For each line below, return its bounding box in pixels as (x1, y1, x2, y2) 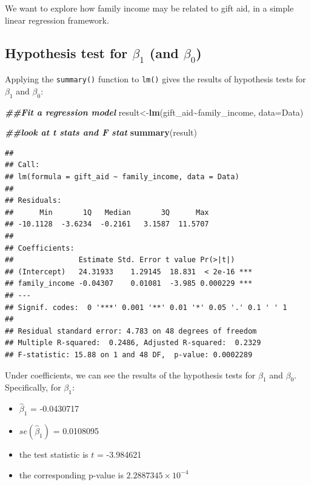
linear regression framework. (5, 13, 109, 26)
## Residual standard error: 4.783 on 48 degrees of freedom (5, 326, 257, 335)
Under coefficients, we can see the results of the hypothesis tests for (5, 368, 256, 381)
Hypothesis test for (5, 43, 128, 62)
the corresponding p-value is (19, 468, 124, 481)
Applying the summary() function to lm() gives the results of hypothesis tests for (5, 73, 306, 85)
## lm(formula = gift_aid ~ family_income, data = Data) (5, 173, 239, 182)
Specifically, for (5, 381, 61, 394)
